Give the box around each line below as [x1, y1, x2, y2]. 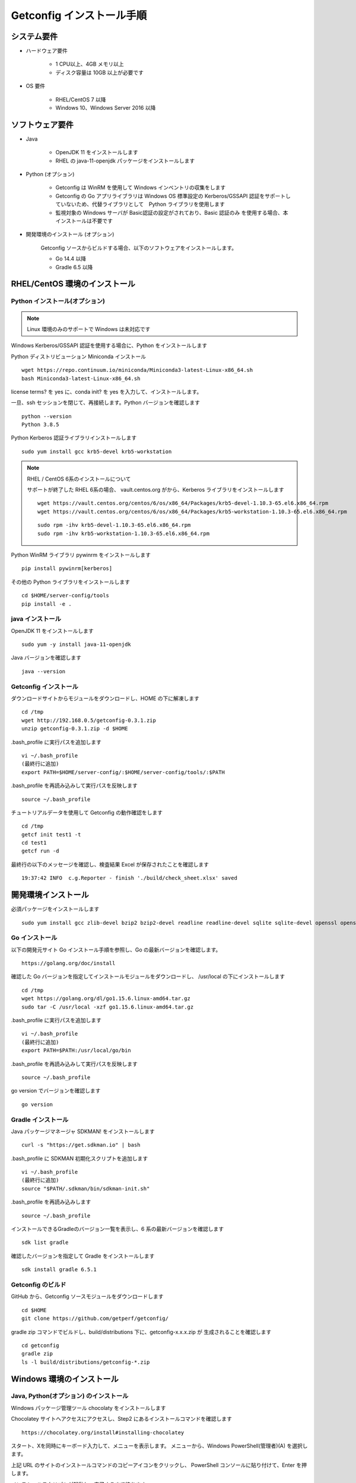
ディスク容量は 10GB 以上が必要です [55, 69, 144, 76]
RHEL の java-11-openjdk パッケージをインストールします [55, 157, 195, 164]
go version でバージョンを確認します [11, 1087, 101, 1094]
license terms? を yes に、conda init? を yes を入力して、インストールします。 [11, 388, 202, 395]
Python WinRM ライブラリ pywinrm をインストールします [11, 552, 151, 558]
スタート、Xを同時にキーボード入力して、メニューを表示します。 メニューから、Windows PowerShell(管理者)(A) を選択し [11, 1442, 308, 1450]
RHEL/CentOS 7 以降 [55, 96, 106, 103]
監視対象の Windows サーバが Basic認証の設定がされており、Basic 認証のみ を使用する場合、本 [55, 209, 288, 216]
